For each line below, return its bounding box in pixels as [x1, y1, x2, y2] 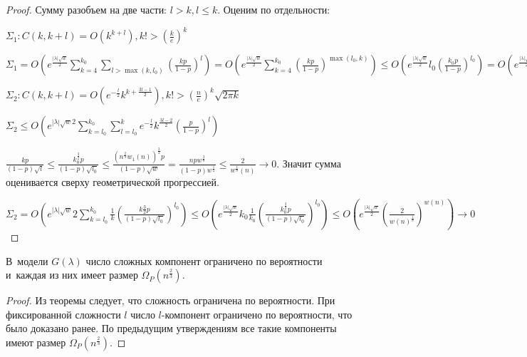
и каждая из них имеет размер [6, 267, 138, 282]
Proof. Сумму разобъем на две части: [6, 2, 167, 16]
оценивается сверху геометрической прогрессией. [6, 174, 219, 189]
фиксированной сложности [6, 306, 121, 321]
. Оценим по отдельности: [217, 2, 330, 16]
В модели [6, 253, 48, 268]
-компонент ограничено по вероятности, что [161, 306, 353, 321]
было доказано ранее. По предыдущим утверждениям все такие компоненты [6, 321, 337, 336]
